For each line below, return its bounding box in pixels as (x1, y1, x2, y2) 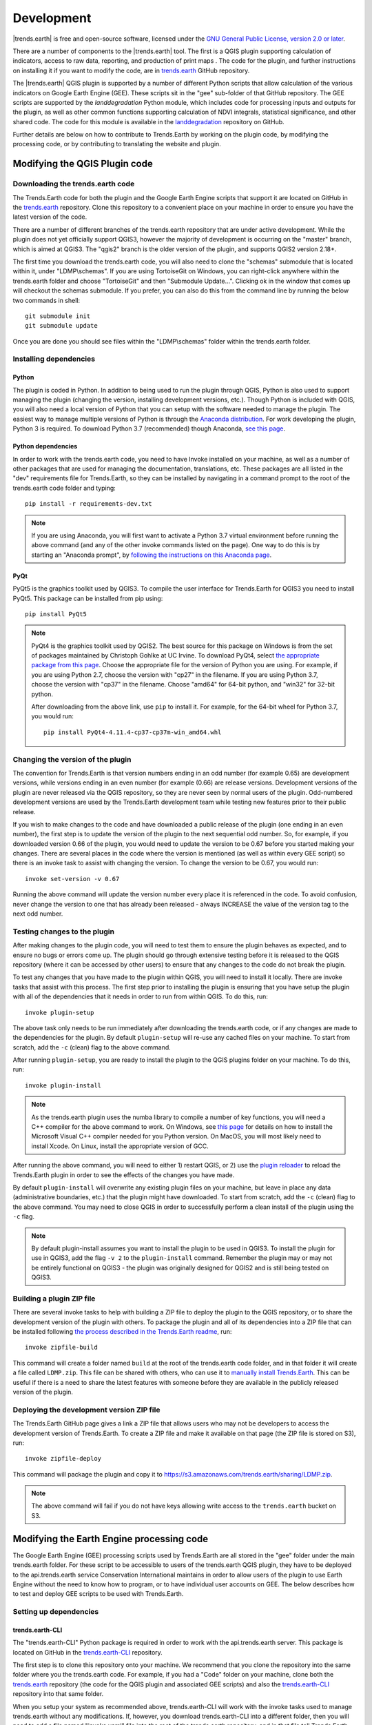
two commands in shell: (12, 296, 81, 304)
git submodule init (25, 312, 91, 320)
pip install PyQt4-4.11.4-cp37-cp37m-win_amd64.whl (43, 728, 222, 736)
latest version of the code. (12, 213, 87, 221)
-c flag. (12, 1212, 34, 1221)
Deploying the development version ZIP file (12, 1405, 161, 1414)
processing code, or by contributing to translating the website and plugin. (12, 140, 222, 148)
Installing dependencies (12, 354, 96, 364)
